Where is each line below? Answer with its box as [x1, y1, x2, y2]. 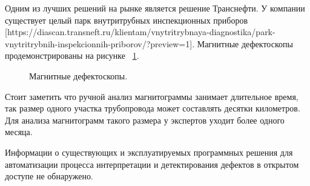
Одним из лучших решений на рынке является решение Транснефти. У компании [5, 2, 305, 14]
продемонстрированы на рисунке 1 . [5, 49, 139, 62]
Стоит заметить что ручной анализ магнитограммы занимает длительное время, [5, 90, 298, 102]
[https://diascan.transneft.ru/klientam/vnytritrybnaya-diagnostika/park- [5, 25, 275, 38]
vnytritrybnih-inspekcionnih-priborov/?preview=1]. [5, 37, 195, 50]
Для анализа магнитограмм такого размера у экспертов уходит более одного [5, 113, 285, 126]
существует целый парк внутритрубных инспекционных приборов [5, 13, 248, 26]
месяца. [5, 125, 33, 138]
